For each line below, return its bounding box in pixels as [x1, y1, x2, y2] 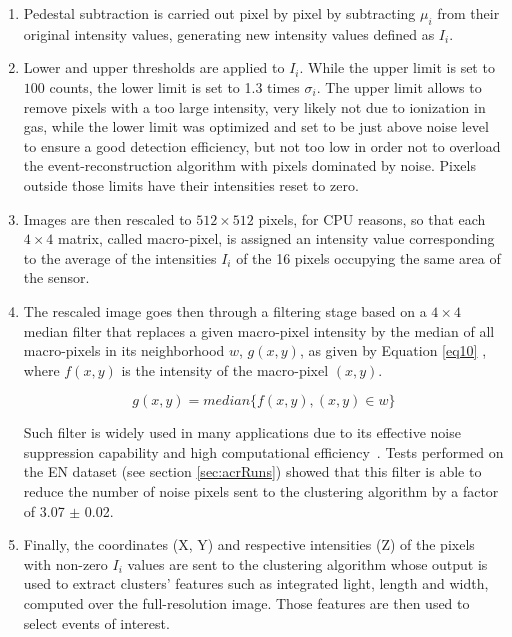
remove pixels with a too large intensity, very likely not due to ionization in [23, 96, 486, 117]
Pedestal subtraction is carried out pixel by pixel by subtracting [23, 3, 416, 23]
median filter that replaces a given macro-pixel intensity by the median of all [23, 320, 495, 341]
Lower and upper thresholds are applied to [23, 57, 285, 78]
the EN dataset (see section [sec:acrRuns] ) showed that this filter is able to [23, 461, 482, 482]
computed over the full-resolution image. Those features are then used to [23, 593, 470, 614]
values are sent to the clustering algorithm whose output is [127, 553, 488, 574]
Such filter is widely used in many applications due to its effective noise [23, 422, 461, 443]
